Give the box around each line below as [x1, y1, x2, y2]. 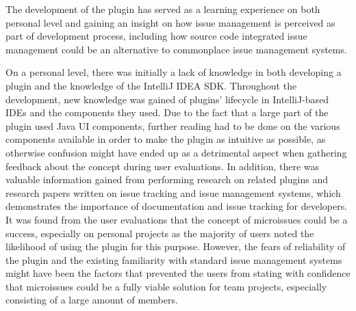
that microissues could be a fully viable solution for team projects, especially [5, 279, 327, 293]
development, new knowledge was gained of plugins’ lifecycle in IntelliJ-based [5, 92, 329, 106]
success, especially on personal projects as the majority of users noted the [5, 226, 314, 240]
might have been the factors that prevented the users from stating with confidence [5, 266, 351, 280]
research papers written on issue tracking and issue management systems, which [5, 185, 341, 200]
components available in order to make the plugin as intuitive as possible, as [5, 132, 326, 146]
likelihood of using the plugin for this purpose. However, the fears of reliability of [5, 239, 346, 254]
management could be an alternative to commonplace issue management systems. [5, 42, 347, 56]
